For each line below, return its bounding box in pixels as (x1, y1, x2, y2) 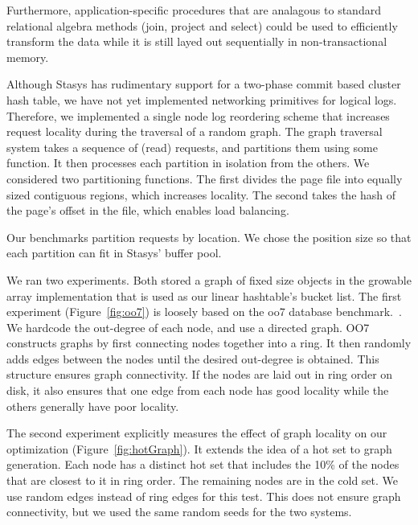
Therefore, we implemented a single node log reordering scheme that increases (6, 107, 390, 124)
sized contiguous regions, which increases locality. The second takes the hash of (6, 186, 396, 203)
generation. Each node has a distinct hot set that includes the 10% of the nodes (6, 456, 400, 473)
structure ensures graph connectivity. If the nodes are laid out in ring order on (6, 366, 393, 383)
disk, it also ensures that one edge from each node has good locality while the (6, 382, 389, 399)
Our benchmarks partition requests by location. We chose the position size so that (6, 228, 412, 245)
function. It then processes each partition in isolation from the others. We (6, 154, 370, 171)
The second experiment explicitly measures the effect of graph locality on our (6, 425, 387, 441)
